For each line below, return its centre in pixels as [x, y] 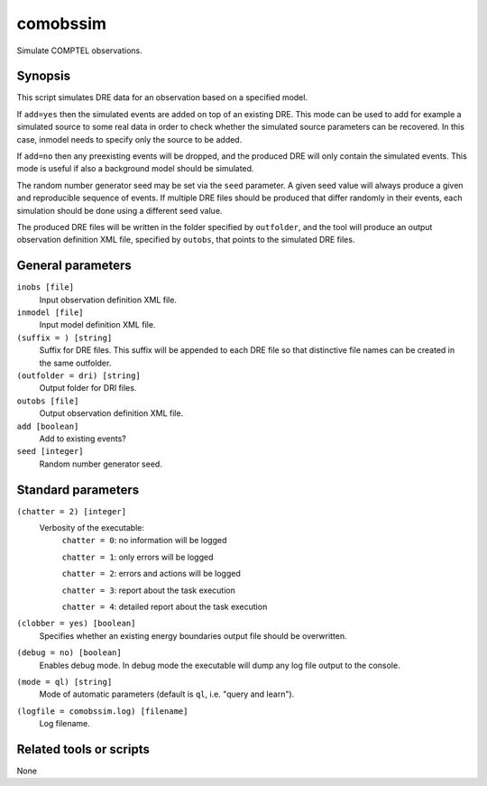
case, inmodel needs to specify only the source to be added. [129, 139]
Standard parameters [78, 490]
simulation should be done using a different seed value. [119, 210]
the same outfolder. [75, 363]
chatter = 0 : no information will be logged [144, 541]
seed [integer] [51, 452]
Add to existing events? [83, 439]
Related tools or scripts [83, 749]
